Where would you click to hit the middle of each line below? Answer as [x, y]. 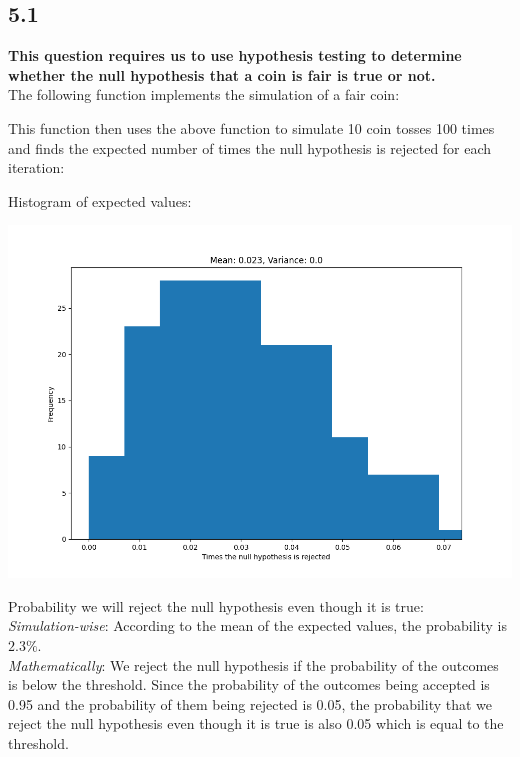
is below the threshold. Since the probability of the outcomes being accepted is [249, 684]
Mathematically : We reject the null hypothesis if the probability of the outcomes [253, 664]
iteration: [36, 167]
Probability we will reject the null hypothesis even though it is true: [216, 605]
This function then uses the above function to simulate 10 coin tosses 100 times [251, 127]
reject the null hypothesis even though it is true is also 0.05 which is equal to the [256, 723]
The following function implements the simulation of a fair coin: [204, 94]
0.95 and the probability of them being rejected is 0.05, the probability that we [250, 703]
